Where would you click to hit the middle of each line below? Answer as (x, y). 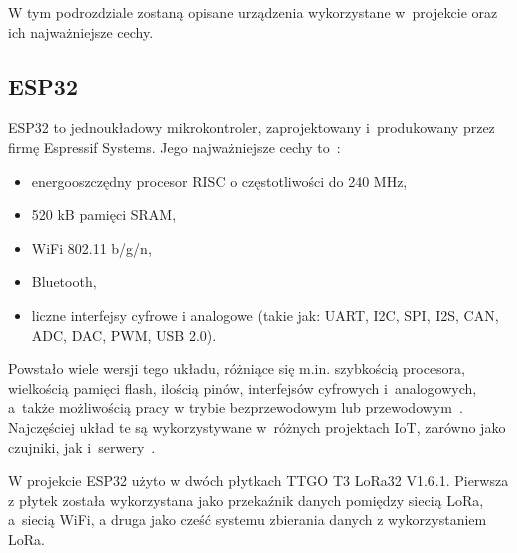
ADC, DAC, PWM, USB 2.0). (124, 334)
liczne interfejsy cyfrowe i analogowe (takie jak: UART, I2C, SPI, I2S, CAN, (265, 314)
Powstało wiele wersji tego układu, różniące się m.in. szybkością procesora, (237, 368)
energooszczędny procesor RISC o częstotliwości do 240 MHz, (219, 180)
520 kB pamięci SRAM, (104, 214)
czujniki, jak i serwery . (82, 446)
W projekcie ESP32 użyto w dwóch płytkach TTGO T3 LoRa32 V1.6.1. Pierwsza (258, 480)
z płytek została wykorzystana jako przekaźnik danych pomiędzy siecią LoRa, (246, 499)
